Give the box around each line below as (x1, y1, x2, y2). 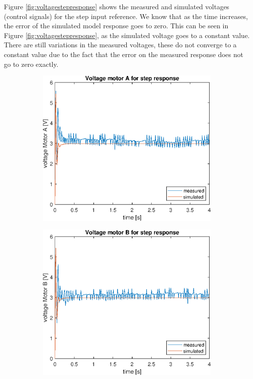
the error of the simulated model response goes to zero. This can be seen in (4, 20, 229, 31)
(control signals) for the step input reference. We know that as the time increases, (4, 11, 248, 21)
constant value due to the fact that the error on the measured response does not (4, 49, 243, 59)
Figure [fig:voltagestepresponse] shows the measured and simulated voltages (4, 1, 230, 11)
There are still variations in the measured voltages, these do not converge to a (4, 40, 237, 50)
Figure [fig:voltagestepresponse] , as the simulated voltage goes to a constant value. (4, 30, 250, 40)
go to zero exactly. (4, 59, 58, 69)
